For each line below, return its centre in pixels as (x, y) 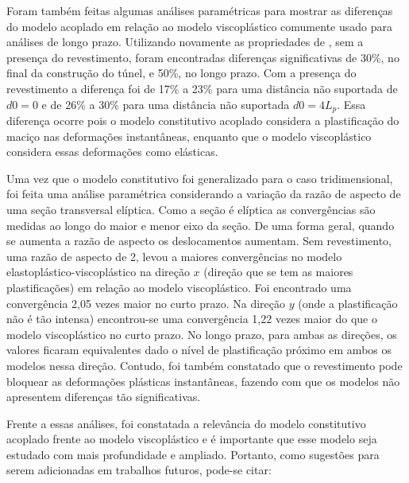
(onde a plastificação (348, 303)
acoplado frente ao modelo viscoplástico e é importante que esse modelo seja (192, 439)
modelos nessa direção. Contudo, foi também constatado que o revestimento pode (204, 365)
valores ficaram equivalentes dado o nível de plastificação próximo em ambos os (199, 350)
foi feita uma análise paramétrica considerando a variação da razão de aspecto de (204, 194)
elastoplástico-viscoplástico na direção (98, 272)
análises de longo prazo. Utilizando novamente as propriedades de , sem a (185, 42)
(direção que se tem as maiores (278, 272)
